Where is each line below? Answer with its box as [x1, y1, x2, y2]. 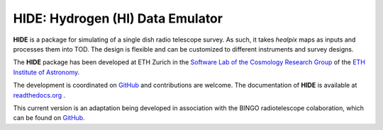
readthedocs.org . [13, 90, 66, 99]
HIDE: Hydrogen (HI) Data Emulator [13, 11, 223, 26]
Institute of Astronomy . [13, 68, 80, 76]
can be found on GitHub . [13, 114, 85, 122]
